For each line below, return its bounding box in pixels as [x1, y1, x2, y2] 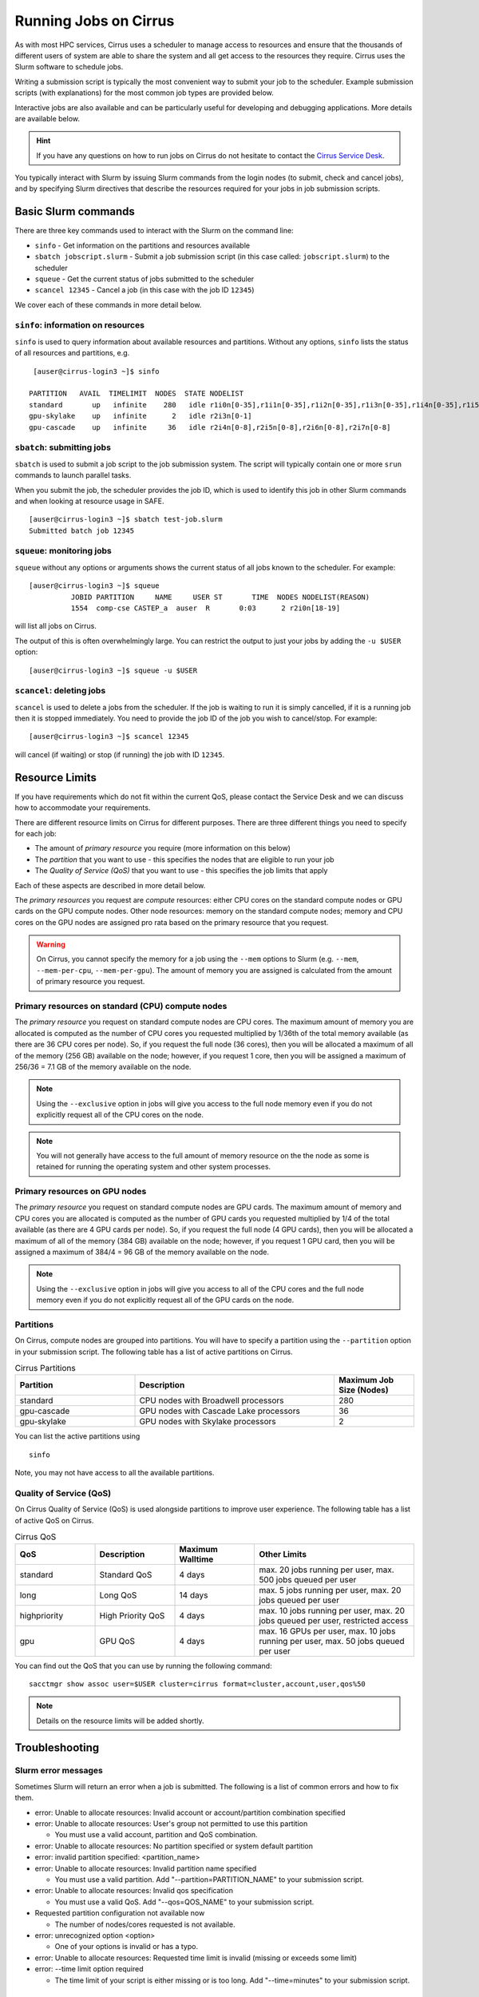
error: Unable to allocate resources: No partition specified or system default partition [34, 1841, 314, 1851]
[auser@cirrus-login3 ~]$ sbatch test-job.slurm [29, 515, 223, 524]
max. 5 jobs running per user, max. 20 [259, 1584, 402, 1595]
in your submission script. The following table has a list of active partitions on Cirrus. [14, 1347, 293, 1356]
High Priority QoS [99, 1610, 165, 1621]
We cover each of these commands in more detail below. [14, 300, 202, 309]
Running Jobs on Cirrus [14, 12, 175, 30]
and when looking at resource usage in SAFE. [14, 496, 164, 506]
